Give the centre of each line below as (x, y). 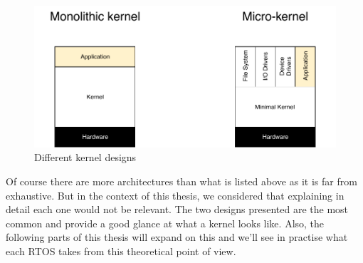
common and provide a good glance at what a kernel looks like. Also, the (165, 223)
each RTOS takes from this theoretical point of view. (121, 251)
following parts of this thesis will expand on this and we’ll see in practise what (177, 237)
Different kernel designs (85, 157)
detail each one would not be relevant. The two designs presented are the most (177, 209)
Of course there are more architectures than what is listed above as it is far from (181, 181)
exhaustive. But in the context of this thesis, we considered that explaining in (175, 195)
